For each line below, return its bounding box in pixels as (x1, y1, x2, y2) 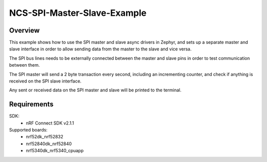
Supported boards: (9, 127, 48, 133)
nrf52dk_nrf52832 (26, 134, 64, 140)
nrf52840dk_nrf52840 (26, 141, 72, 147)
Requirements (9, 100, 54, 109)
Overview (9, 26, 40, 35)
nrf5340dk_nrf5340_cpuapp (26, 148, 84, 154)
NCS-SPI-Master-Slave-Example (9, 7, 147, 18)
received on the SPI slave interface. (9, 78, 82, 84)
